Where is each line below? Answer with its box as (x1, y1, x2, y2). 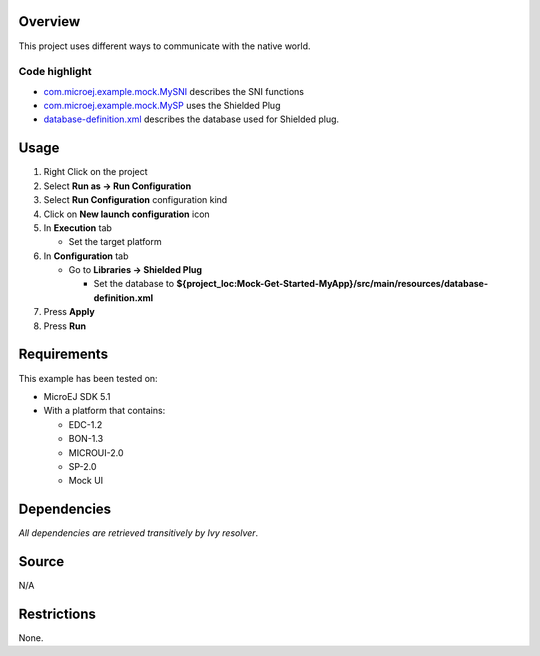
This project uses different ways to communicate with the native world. (18, 40, 311, 52)
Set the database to (93, 278, 175, 290)
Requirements (18, 346, 109, 363)
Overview (18, 13, 81, 30)
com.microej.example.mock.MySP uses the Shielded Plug (43, 100, 281, 112)
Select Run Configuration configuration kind (43, 194, 228, 206)
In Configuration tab (43, 250, 129, 262)
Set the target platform (68, 236, 162, 248)
